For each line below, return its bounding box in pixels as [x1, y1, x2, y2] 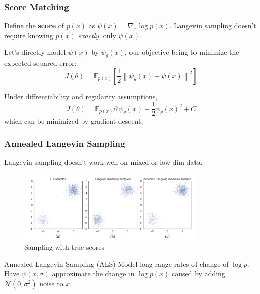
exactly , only [78, 30, 116, 40]
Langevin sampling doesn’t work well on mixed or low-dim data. [4, 157, 203, 167]
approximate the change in [52, 268, 135, 279]
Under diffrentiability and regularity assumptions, [4, 91, 158, 101]
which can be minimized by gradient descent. [4, 115, 143, 126]
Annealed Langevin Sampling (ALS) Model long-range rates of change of [4, 258, 229, 269]
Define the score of [4, 20, 64, 31]
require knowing [4, 30, 53, 40]
